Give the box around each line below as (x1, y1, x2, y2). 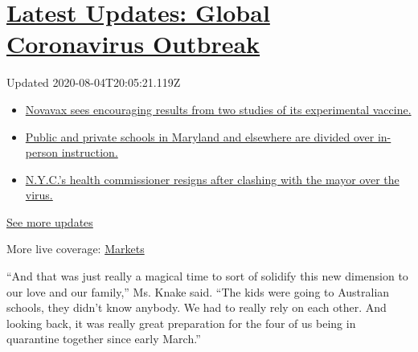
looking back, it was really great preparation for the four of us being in (6, 314, 356, 331)
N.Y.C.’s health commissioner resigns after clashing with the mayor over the (25, 170, 400, 187)
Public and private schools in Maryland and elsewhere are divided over (25, 128, 375, 145)
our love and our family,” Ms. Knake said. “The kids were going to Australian (6, 283, 390, 300)
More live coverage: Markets (6, 240, 145, 257)
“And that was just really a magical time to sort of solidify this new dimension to (6, 268, 408, 284)
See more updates (6, 213, 93, 230)
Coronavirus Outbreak (6, 27, 260, 60)
